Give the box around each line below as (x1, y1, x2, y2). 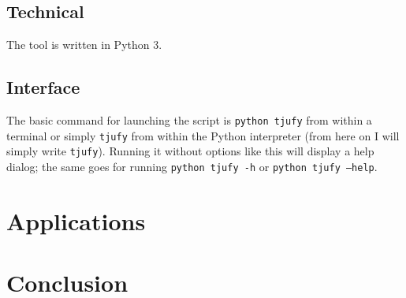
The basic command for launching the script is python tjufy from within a (6, 112, 372, 128)
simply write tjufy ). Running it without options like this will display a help (6, 143, 374, 159)
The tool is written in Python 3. (6, 36, 162, 53)
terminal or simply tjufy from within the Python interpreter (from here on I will (6, 127, 400, 143)
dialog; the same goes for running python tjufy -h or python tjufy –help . (6, 158, 378, 174)
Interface (6, 75, 80, 99)
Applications (6, 204, 146, 237)
